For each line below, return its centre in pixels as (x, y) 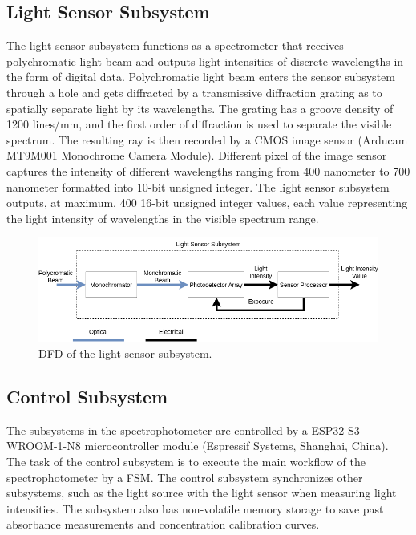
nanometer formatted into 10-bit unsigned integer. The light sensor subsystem (198, 186)
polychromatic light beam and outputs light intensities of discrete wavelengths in (205, 61)
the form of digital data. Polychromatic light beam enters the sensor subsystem (201, 77)
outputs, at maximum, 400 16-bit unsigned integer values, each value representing (207, 203)
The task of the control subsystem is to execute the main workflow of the (186, 462)
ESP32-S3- (337, 430)
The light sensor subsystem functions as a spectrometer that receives (175, 45)
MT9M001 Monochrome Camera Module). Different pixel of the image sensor (197, 155)
